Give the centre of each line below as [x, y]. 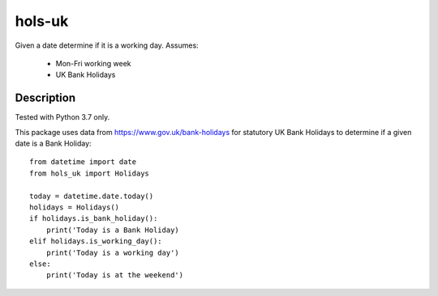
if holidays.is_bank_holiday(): [94, 219]
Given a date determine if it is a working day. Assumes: [107, 45]
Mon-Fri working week [93, 63]
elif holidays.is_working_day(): [96, 241]
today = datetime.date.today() [92, 196]
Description [45, 98]
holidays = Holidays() [75, 207]
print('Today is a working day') [113, 252]
